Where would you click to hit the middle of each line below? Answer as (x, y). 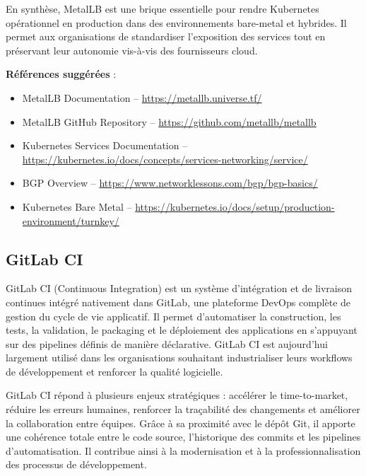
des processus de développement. (76, 464)
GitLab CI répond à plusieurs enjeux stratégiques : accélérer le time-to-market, (177, 395)
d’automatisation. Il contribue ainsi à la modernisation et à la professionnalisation (183, 450)
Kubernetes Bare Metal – (77, 206)
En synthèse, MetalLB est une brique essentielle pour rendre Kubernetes (163, 8)
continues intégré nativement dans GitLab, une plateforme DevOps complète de (178, 302)
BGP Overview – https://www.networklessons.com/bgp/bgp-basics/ (170, 183)
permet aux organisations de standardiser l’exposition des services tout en (166, 36)
